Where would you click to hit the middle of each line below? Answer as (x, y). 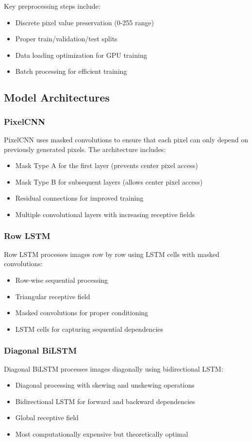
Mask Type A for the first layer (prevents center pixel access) (107, 165)
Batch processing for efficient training (71, 71)
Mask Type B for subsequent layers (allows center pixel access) (109, 181)
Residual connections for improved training (79, 198)
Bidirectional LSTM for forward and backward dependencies (105, 401)
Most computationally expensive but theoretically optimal (102, 433)
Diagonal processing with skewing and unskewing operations (105, 385)
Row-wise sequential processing (62, 280)
